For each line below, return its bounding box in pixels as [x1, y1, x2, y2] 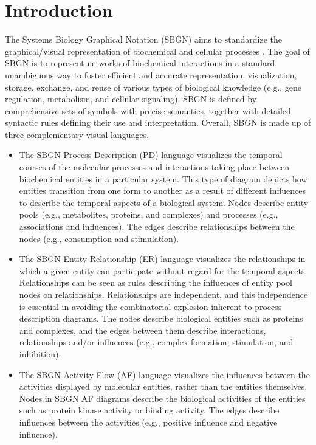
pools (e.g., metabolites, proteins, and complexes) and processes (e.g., [19, 208, 278, 221]
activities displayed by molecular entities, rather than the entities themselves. [19, 380, 307, 393]
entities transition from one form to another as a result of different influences [19, 184, 306, 197]
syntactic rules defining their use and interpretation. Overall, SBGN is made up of [5, 116, 311, 129]
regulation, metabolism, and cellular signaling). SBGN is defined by [5, 92, 257, 105]
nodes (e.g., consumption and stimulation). [19, 232, 179, 244]
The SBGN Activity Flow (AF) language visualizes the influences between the [19, 368, 310, 381]
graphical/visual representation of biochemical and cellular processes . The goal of [5, 44, 310, 57]
